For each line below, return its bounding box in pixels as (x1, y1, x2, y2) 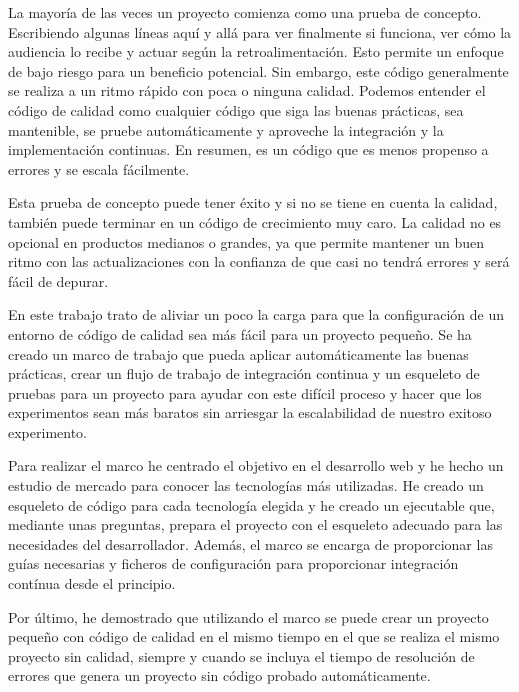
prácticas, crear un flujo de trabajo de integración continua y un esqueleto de (8, 363, 480, 384)
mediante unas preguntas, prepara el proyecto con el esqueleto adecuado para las (8, 514, 503, 535)
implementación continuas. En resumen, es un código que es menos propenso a (8, 139, 489, 160)
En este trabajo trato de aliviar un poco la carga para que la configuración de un (8, 304, 504, 325)
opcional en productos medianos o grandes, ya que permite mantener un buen (8, 231, 485, 252)
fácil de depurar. (8, 270, 109, 291)
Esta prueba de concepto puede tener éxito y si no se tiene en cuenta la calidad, (8, 192, 498, 213)
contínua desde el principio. (8, 573, 176, 594)
